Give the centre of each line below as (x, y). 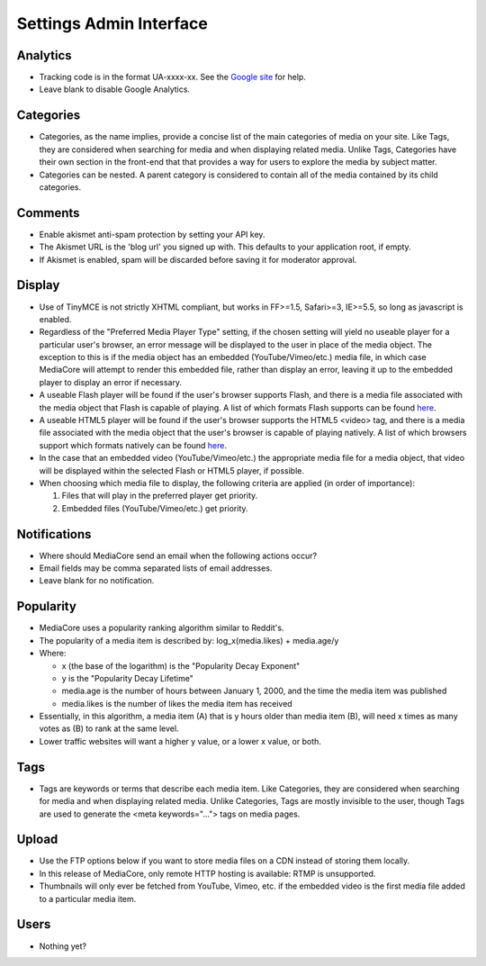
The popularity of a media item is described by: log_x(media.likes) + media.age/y (189, 640)
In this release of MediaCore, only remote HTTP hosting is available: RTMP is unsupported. (207, 873)
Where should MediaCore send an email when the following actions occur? (178, 555)
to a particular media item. (88, 898)
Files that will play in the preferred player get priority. (160, 496)
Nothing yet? (63, 946)
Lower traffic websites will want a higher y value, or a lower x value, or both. (180, 741)
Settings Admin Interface (112, 23)
